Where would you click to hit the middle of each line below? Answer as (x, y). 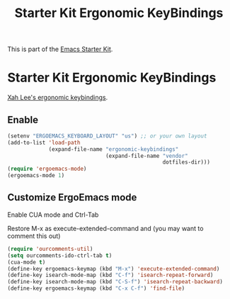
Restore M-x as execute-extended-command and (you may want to (105, 228)
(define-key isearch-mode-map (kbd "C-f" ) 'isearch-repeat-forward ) (110, 275)
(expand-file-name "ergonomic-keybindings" (114, 149)
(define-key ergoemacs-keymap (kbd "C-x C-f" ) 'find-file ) (96, 288)
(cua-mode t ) (27, 262)
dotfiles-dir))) (186, 162)
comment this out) (34, 236)
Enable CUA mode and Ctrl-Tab (53, 215)
